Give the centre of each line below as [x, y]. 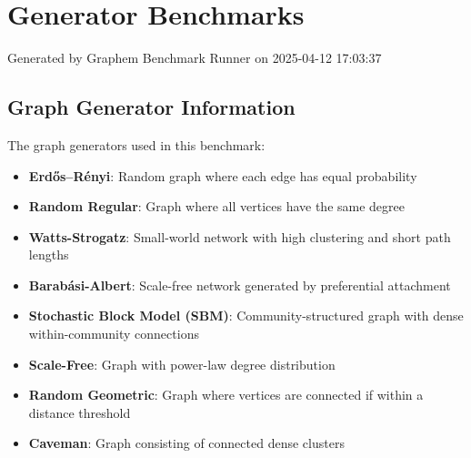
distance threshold [80, 412]
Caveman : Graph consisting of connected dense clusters [186, 443]
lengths [49, 254]
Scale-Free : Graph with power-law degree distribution [182, 364]
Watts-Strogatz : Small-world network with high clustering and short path [240, 236]
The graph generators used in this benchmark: [136, 144]
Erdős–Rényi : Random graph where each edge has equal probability [223, 175]
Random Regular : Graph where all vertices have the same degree [216, 206]
